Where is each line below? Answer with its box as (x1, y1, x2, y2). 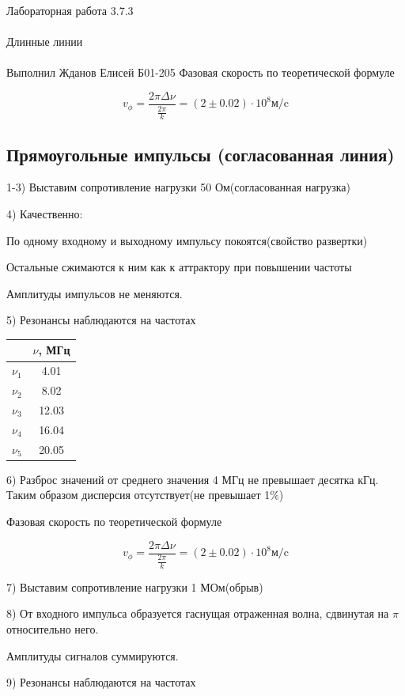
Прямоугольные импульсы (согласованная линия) (6, 142, 395, 166)
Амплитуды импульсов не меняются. (6, 285, 183, 301)
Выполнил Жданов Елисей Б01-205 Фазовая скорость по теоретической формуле (6, 64, 395, 81)
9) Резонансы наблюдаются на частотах (6, 674, 196, 690)
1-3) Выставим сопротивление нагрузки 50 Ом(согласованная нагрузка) (6, 179, 350, 195)
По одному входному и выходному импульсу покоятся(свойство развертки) (6, 232, 368, 248)
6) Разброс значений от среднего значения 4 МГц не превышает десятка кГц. (6, 471, 379, 487)
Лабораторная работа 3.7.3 (6, 2, 134, 18)
